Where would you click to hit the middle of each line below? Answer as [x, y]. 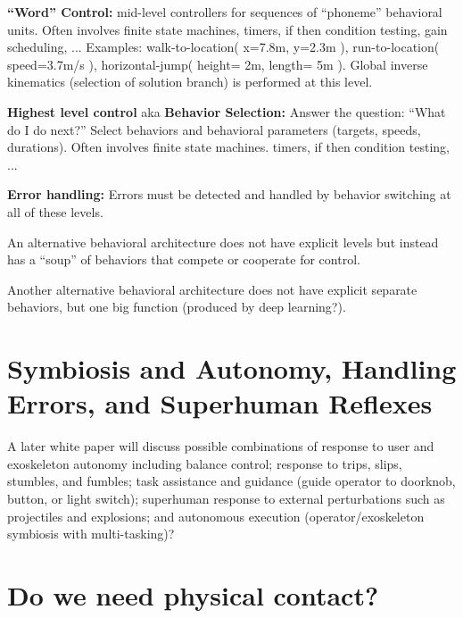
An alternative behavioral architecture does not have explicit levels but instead [223, 242]
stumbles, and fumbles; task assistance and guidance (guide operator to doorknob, [231, 481]
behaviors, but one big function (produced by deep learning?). [177, 307]
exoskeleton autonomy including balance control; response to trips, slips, [205, 463]
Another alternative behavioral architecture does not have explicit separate [212, 289]
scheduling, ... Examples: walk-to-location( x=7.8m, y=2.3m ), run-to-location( [223, 47]
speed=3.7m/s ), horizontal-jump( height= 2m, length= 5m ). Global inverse [218, 64]
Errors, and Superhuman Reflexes [220, 403]
